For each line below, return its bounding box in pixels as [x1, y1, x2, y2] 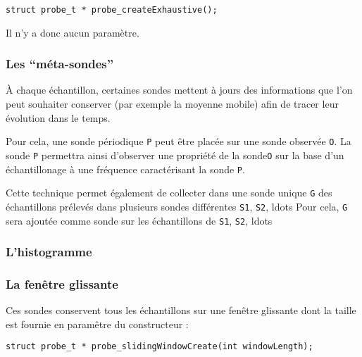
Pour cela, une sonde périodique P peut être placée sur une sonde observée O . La [6, 134, 351, 149]
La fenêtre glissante [6, 275, 118, 292]
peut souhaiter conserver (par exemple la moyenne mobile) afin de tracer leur [6, 96, 339, 111]
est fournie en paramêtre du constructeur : [6, 316, 189, 331]
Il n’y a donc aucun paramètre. [6, 25, 139, 39]
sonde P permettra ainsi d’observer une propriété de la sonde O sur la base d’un [6, 147, 344, 162]
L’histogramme [6, 243, 92, 261]
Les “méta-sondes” [6, 55, 114, 73]
